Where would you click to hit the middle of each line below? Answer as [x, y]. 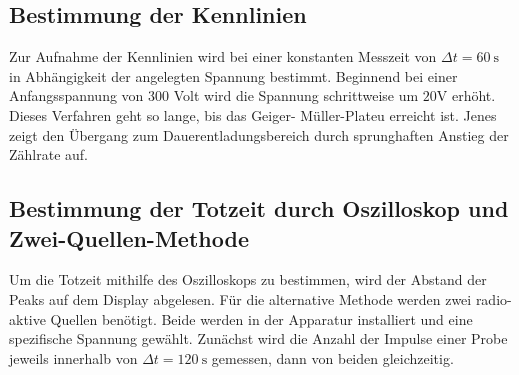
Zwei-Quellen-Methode [129, 237]
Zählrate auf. [49, 154]
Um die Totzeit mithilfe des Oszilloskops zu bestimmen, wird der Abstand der [248, 279]
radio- [493, 298]
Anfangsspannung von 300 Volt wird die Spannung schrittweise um [214, 95]
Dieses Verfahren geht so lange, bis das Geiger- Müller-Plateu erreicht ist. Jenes [253, 114]
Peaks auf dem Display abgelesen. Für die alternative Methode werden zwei [240, 298]
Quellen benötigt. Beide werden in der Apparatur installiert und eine [261, 318]
